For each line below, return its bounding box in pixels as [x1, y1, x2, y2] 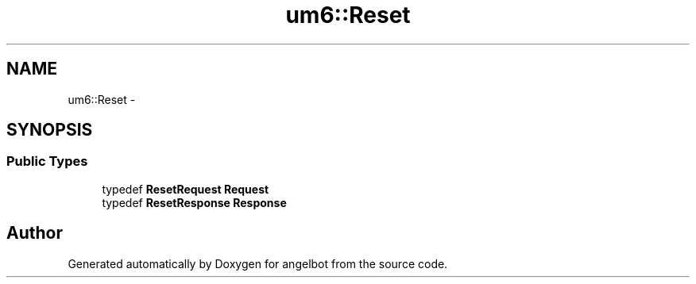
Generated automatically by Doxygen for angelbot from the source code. [68, 256, 448, 271]
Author [6, 223, 63, 244]
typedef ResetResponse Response [102, 195, 287, 209]
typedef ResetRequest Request [102, 182, 269, 196]
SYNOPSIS [6, 120, 93, 140]
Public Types [6, 153, 88, 170]
